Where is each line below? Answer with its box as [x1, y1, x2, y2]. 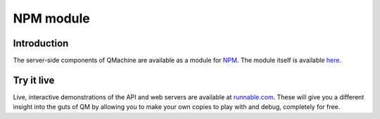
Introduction [13, 37, 69, 49]
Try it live [13, 74, 55, 86]
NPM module [13, 11, 91, 26]
